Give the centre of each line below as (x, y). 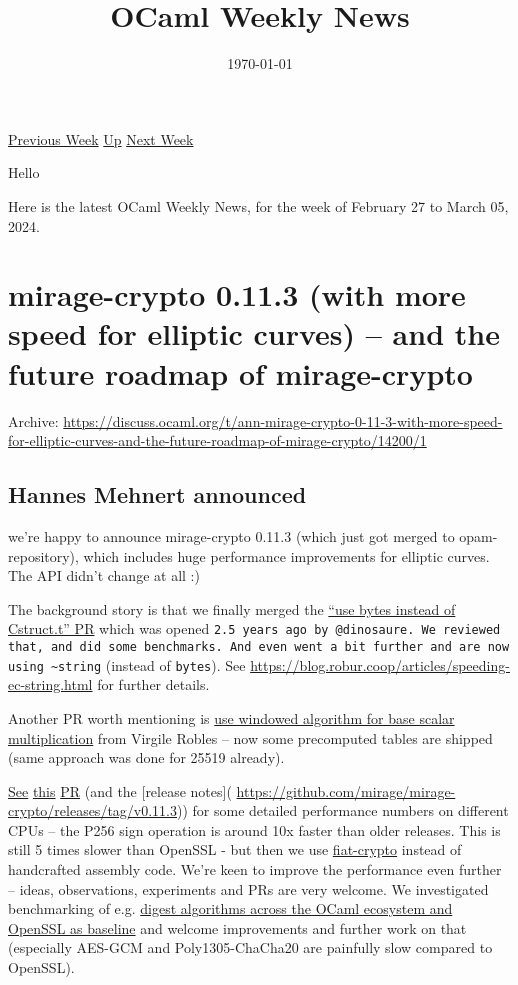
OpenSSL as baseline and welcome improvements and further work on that (237, 927)
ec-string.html (50, 684)
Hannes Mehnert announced (157, 494)
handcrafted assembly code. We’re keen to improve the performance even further (255, 869)
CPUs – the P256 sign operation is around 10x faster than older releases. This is (254, 829)
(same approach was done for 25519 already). (146, 757)
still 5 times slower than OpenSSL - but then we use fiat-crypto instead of (235, 849)
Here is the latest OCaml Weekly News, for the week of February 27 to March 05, (258, 205)
